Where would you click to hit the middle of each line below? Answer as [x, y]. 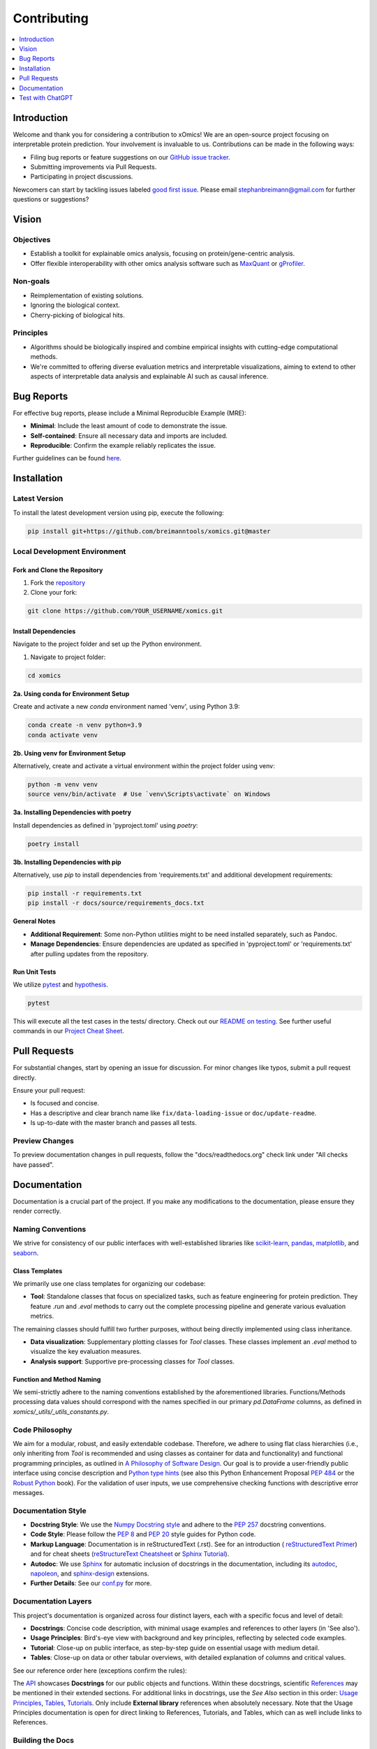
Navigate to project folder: [68, 657]
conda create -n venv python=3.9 [85, 725]
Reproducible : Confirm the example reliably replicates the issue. [123, 445]
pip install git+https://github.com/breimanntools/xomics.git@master [149, 531]
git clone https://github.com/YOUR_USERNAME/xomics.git [125, 611]
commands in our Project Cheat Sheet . [69, 1031]
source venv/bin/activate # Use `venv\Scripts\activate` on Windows [149, 794]
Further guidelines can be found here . [67, 458]
